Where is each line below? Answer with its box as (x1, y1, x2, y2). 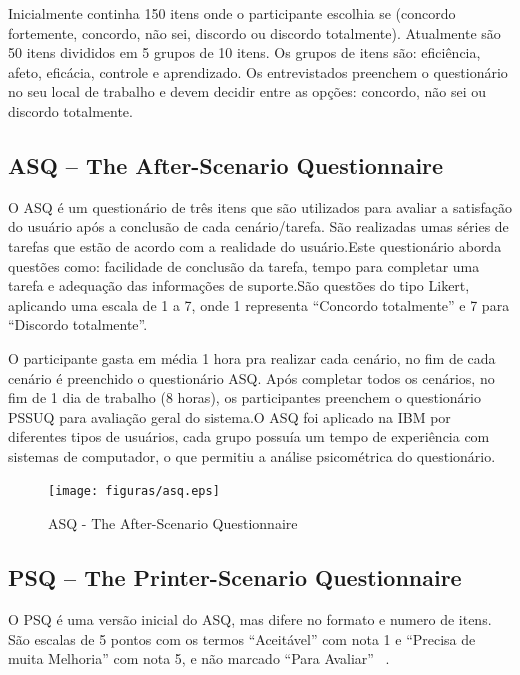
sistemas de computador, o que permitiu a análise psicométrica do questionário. (8, 445, 496, 466)
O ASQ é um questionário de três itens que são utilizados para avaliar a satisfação (8, 196, 512, 217)
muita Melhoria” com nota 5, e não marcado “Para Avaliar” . (8, 648, 390, 669)
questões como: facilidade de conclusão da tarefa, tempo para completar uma (8, 255, 480, 276)
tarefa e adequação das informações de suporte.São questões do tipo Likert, (8, 275, 470, 296)
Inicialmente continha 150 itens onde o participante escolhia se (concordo (8, 3, 456, 23)
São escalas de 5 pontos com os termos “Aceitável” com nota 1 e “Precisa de (8, 628, 476, 649)
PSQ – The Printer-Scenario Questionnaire (8, 562, 462, 593)
